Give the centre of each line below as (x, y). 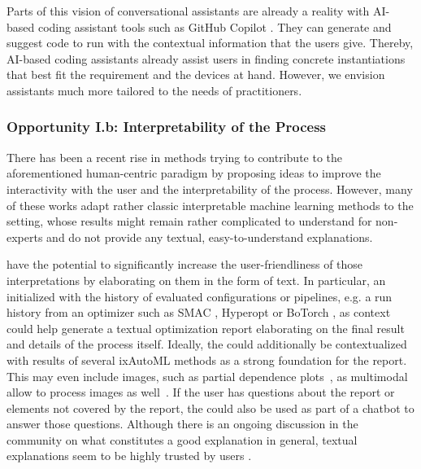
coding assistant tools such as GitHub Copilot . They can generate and (215, 26)
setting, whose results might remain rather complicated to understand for (189, 221)
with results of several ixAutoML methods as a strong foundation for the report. (207, 359)
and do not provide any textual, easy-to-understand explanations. (210, 237)
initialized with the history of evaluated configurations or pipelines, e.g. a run (200, 296)
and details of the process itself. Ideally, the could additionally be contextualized (207, 344)
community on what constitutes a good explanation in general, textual (182, 439)
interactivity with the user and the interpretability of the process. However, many (210, 188)
